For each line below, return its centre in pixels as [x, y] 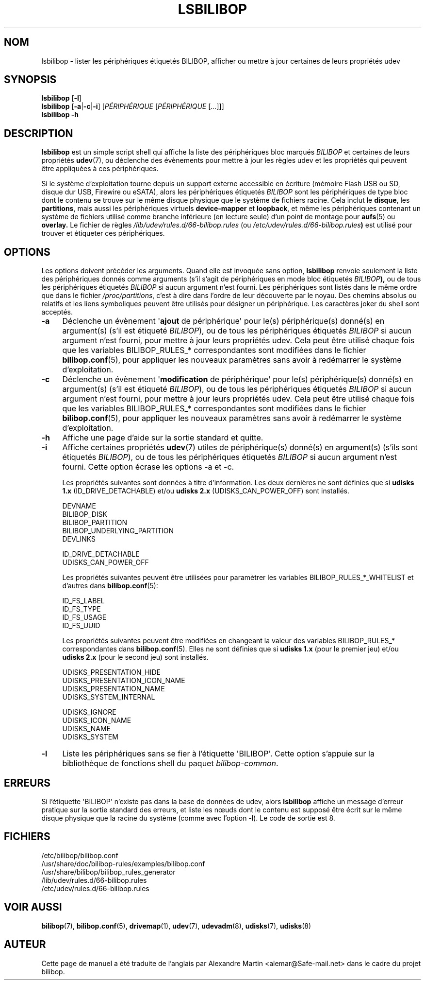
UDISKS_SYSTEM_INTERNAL [109, 697]
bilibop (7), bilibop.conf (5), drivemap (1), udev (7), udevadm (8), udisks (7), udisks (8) [176, 926]
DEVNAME [79, 506]
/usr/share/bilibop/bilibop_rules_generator [108, 872]
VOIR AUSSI [33, 907]
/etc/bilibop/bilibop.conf [80, 855]
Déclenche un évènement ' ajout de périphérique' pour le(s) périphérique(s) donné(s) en [223, 321]
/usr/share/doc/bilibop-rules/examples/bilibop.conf [123, 863]
